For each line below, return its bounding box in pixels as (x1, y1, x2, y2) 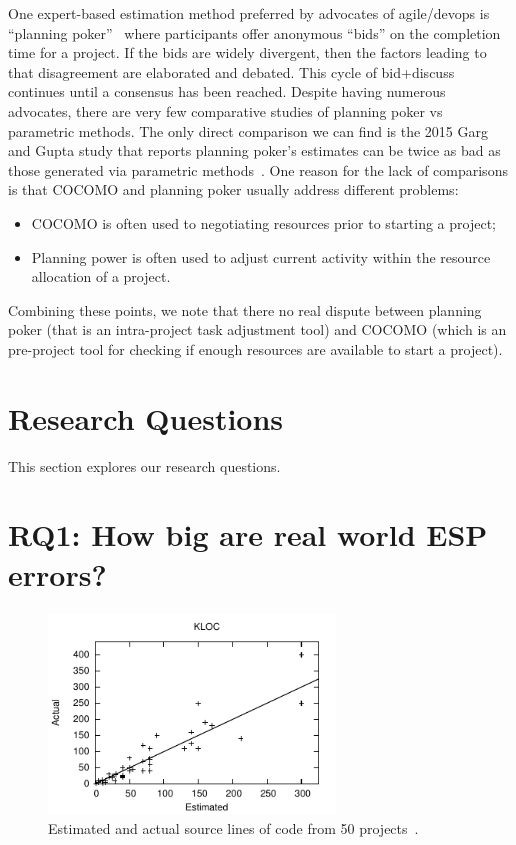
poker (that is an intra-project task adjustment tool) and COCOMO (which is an (8, 319, 507, 340)
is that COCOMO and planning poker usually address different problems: (8, 179, 459, 200)
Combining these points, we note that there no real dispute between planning (8, 299, 482, 320)
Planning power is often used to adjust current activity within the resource (31, 246, 491, 267)
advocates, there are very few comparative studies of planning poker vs (8, 100, 443, 121)
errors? (8, 553, 107, 594)
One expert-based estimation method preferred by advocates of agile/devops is (8, 3, 490, 23)
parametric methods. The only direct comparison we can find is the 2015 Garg (8, 120, 489, 141)
